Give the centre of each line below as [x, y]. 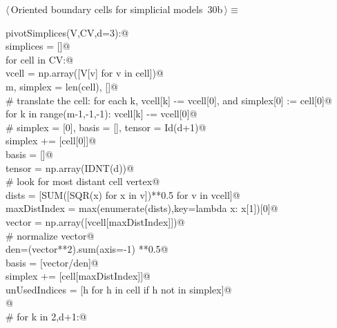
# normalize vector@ [50, 235]
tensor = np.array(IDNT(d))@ [70, 167]
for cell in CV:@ [40, 59]
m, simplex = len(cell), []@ [62, 86]
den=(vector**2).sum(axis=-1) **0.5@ [87, 249]
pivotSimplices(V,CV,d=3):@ [67, 32]
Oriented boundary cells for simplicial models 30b [117, 9]
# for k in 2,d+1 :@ [46, 317]
